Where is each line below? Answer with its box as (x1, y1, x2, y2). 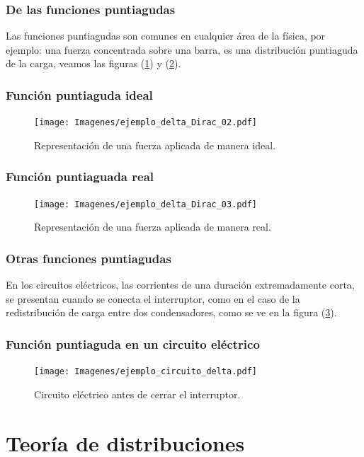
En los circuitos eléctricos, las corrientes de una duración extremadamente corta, (6, 277, 355, 292)
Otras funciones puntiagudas (6, 249, 171, 267)
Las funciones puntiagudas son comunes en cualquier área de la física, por (6, 28, 326, 43)
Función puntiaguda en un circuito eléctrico (6, 335, 260, 352)
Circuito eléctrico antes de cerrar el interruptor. (34, 386, 241, 401)
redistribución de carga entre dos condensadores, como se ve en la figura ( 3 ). (6, 305, 337, 320)
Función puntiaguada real (6, 168, 154, 185)
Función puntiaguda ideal (6, 86, 153, 103)
